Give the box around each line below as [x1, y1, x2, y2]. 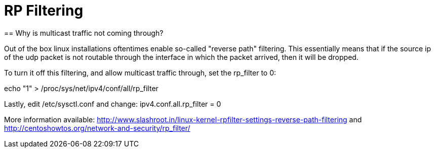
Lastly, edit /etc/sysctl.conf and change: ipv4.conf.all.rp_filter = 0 [4, 99, 221, 108]
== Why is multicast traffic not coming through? [4, 28, 164, 37]
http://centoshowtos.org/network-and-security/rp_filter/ [4, 123, 190, 132]
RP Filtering [4, 2, 84, 19]
